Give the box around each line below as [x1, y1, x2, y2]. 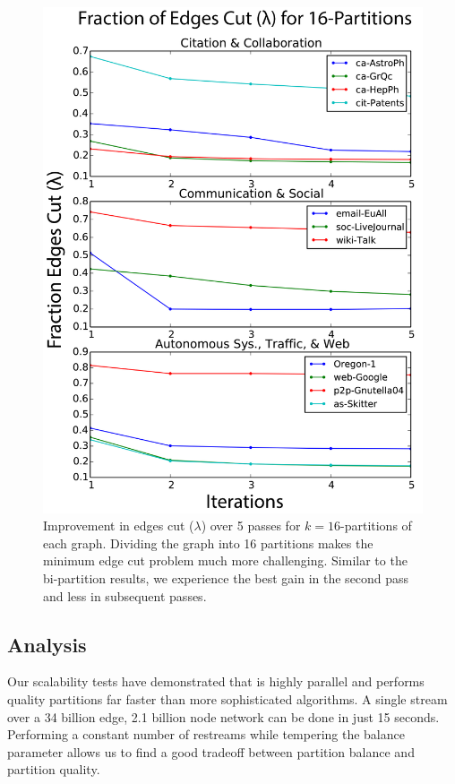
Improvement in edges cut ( [43, 516, 194, 535]
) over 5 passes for [201, 516, 301, 535]
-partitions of [340, 516, 412, 535]
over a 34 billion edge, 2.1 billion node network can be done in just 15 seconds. [7, 707, 440, 726]
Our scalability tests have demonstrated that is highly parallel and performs [7, 672, 425, 691]
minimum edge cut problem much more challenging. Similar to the [43, 551, 408, 570]
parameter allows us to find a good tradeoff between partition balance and [7, 742, 415, 761]
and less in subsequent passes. [43, 586, 207, 605]
